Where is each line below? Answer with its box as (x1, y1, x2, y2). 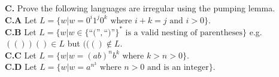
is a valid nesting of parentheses (125, 28, 242, 37)
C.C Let (5, 48, 37, 61)
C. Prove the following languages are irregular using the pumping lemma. (5, 2, 275, 14)
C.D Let (5, 60, 37, 73)
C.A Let (5, 13, 37, 26)
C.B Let (5, 25, 37, 38)
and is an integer (147, 63, 209, 72)
